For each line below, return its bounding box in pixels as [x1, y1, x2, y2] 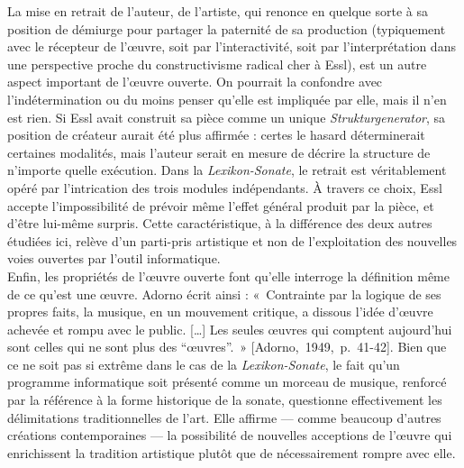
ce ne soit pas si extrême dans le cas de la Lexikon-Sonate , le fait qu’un [7, 354, 400, 373]
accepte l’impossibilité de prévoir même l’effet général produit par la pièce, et [7, 196, 434, 215]
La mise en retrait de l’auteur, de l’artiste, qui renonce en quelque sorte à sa [7, 2, 428, 20]
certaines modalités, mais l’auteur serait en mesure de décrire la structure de [7, 142, 431, 161]
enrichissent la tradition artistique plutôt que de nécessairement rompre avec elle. [7, 443, 456, 462]
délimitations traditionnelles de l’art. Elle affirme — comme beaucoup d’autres [7, 408, 441, 427]
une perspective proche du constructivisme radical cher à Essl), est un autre [7, 54, 427, 73]
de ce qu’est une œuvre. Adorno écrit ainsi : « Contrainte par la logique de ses [7, 284, 441, 303]
